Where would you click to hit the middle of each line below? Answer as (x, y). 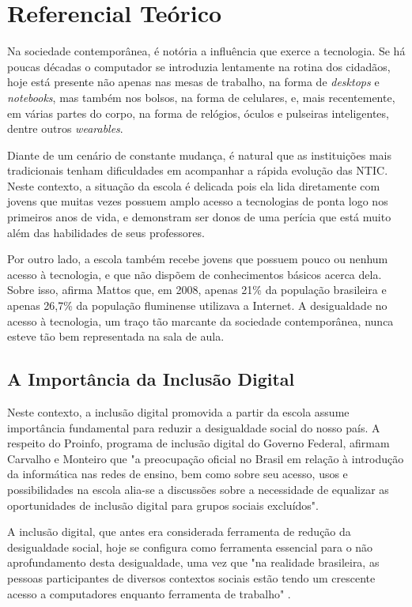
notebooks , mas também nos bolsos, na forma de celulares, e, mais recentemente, (201, 97)
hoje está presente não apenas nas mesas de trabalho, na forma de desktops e (193, 82)
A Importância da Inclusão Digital (151, 379)
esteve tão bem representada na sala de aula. (116, 336)
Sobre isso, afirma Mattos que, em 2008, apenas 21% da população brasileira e (197, 290)
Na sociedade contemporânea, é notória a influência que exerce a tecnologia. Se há (206, 51)
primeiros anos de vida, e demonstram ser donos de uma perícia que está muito (199, 217)
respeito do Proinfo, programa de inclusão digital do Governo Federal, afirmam (198, 443)
